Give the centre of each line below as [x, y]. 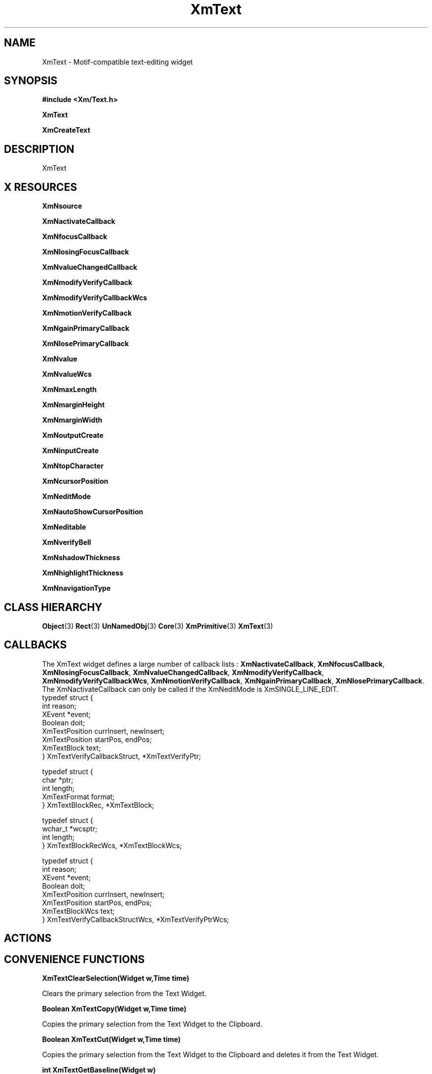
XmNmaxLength [69, 390]
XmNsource [62, 206]
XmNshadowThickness [81, 558]
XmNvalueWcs [67, 374]
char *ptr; [58, 780]
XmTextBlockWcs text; [78, 911]
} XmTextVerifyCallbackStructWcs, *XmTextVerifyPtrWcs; [136, 919]
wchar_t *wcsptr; [70, 828]
